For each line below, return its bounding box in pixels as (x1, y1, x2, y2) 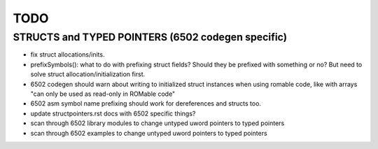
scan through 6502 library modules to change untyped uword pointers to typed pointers (30, 119, 285, 127)
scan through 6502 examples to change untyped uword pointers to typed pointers (30, 129, 267, 137)
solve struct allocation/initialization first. (30, 70, 146, 78)
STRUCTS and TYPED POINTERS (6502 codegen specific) (13, 31, 287, 43)
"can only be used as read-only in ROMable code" (30, 90, 176, 98)
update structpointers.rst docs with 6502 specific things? (30, 109, 196, 118)
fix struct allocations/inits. (30, 50, 105, 59)
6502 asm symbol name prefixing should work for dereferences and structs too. (30, 99, 262, 108)
